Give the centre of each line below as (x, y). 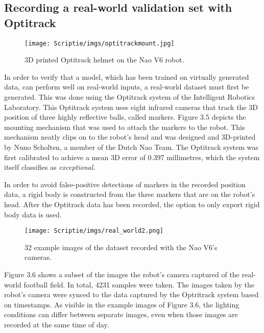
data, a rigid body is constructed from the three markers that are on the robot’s (130, 194)
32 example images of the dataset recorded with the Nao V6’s (121, 247)
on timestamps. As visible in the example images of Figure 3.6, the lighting (122, 304)
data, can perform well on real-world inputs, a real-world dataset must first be (127, 87)
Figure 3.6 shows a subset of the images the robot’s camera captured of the (122, 274)
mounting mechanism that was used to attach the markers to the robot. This (125, 127)
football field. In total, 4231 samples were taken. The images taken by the (139, 284)
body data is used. (33, 214)
